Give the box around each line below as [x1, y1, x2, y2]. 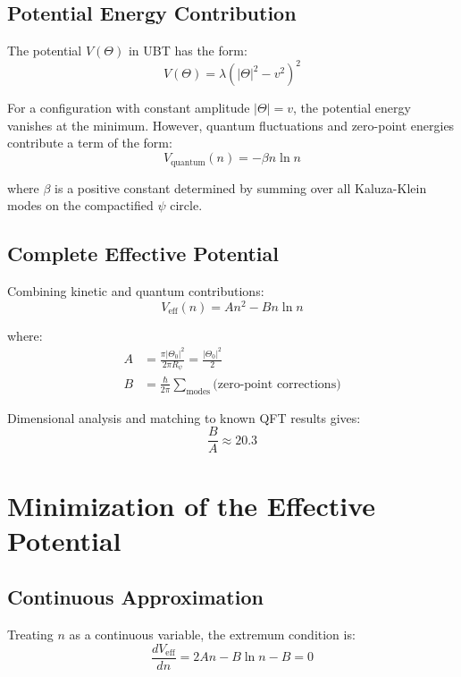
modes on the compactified [7, 196, 154, 215]
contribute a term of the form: [7, 133, 172, 152]
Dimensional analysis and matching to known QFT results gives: [7, 408, 361, 427]
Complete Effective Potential [7, 240, 279, 267]
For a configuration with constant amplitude [7, 98, 250, 117]
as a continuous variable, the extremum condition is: [69, 625, 356, 644]
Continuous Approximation [7, 583, 264, 611]
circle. [170, 196, 203, 215]
